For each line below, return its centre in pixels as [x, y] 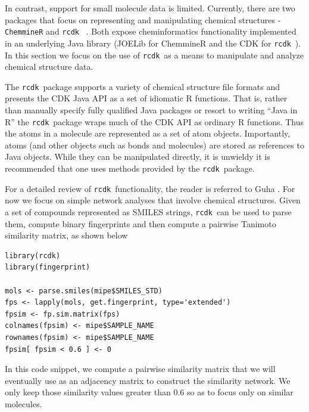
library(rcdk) [33, 255]
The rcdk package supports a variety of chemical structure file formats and [142, 86]
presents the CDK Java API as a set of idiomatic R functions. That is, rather [146, 98]
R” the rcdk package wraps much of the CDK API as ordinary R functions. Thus [154, 121]
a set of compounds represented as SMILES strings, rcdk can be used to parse [148, 211]
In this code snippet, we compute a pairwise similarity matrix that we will [140, 369]
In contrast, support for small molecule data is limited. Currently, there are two [150, 8]
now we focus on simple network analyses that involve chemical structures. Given [153, 200]
